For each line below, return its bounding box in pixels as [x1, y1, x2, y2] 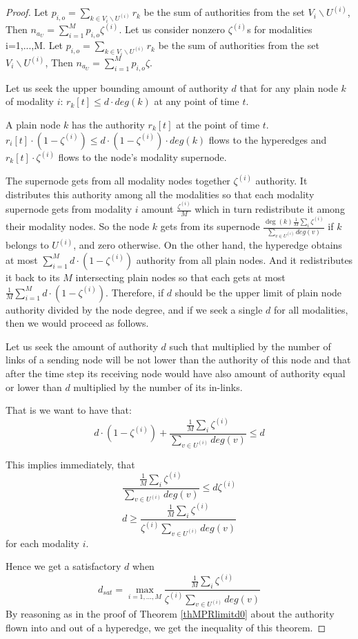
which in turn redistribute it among [195, 202, 345, 216]
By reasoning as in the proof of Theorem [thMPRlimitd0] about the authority [6, 607, 335, 621]
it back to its [6, 269, 60, 284]
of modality [6, 94, 54, 108]
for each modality [6, 535, 79, 550]
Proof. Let [6, 5, 48, 19]
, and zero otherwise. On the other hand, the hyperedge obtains [73, 238, 342, 252]
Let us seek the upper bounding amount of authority [6, 80, 228, 95]
